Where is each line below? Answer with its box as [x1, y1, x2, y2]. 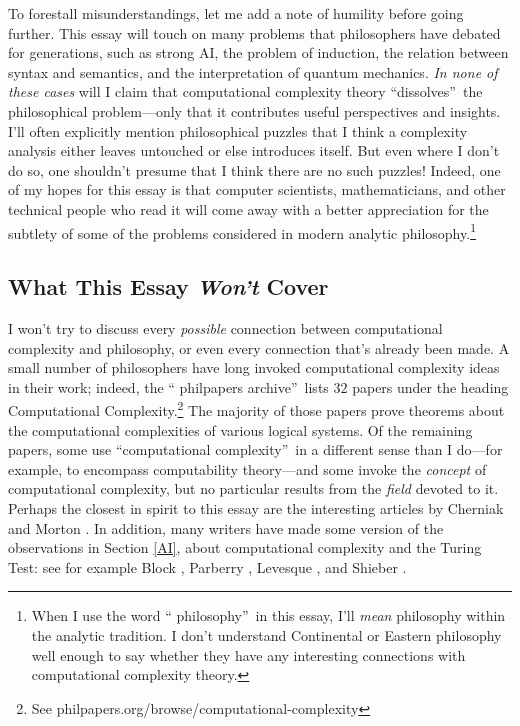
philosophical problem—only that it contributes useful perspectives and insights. [8, 100, 501, 121]
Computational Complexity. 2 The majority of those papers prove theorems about [8, 397, 505, 421]
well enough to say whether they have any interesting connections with [31, 644, 466, 665]
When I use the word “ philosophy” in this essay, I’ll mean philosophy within [31, 605, 506, 626]
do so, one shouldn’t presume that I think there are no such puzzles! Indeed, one [8, 159, 501, 180]
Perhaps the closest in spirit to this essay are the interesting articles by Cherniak [8, 497, 504, 518]
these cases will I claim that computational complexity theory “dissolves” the [8, 81, 483, 102]
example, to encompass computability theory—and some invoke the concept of [8, 458, 487, 479]
